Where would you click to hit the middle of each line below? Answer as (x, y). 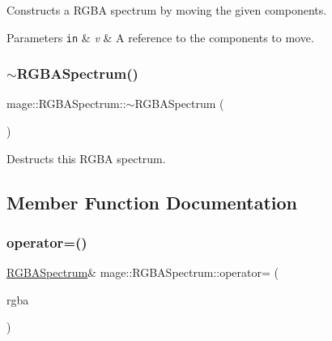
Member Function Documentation (152, 202)
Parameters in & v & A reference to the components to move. (160, 37)
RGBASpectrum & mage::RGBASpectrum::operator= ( (143, 272)
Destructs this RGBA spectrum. (86, 158)
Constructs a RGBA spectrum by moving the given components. (167, 10)
